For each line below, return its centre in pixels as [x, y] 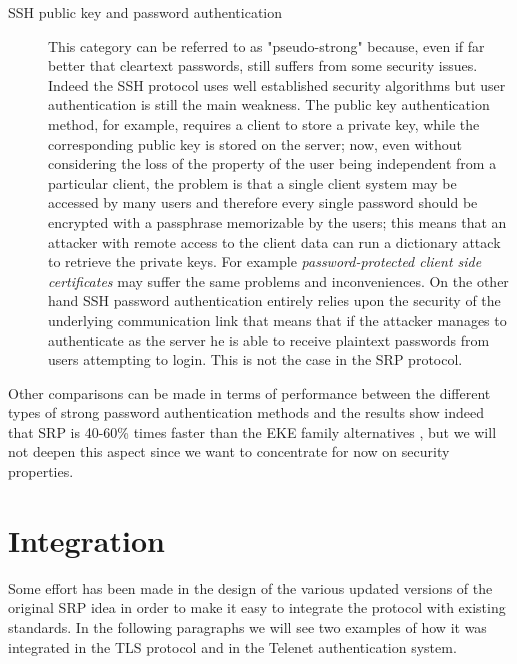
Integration [86, 539]
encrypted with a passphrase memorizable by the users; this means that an [277, 221]
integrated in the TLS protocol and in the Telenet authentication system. [232, 646]
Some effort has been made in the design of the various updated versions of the [250, 587]
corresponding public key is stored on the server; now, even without [255, 143]
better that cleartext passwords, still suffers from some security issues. [263, 65]
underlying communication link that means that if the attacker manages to [277, 319]
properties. [41, 471]
